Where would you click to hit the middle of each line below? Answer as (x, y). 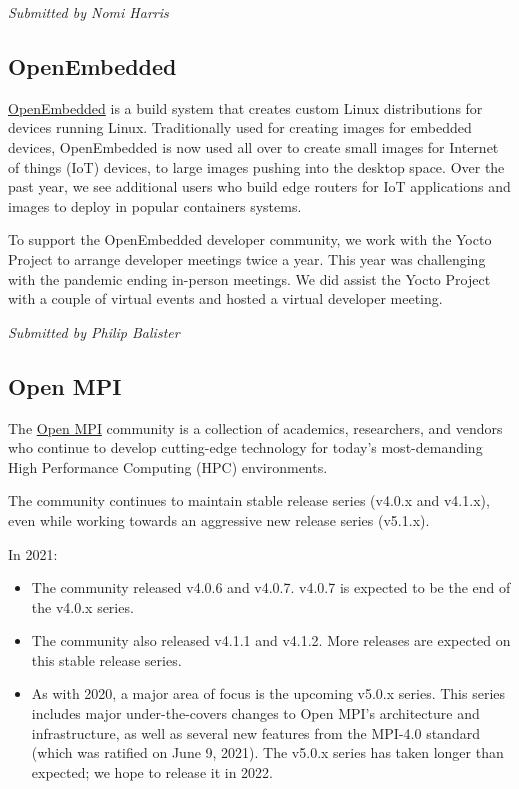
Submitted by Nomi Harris (88, 12)
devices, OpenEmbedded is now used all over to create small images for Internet (253, 146)
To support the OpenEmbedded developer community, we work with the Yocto (250, 239)
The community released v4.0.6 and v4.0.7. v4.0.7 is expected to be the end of (271, 587)
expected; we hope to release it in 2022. (152, 771)
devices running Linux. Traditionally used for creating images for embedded (240, 127)
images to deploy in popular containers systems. (155, 205)
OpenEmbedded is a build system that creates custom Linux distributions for (245, 107)
